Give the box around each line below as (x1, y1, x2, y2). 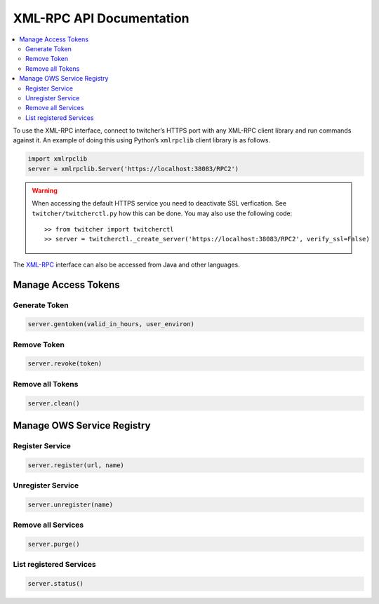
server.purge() (27, 540, 80, 549)
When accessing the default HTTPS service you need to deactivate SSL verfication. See (32, 199, 287, 208)
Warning (32, 186, 58, 194)
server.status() (27, 579, 84, 588)
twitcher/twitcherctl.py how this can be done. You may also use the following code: (32, 209, 293, 217)
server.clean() (27, 399, 80, 407)
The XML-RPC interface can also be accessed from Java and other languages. (13, 260, 240, 269)
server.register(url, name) (27, 461, 124, 469)
